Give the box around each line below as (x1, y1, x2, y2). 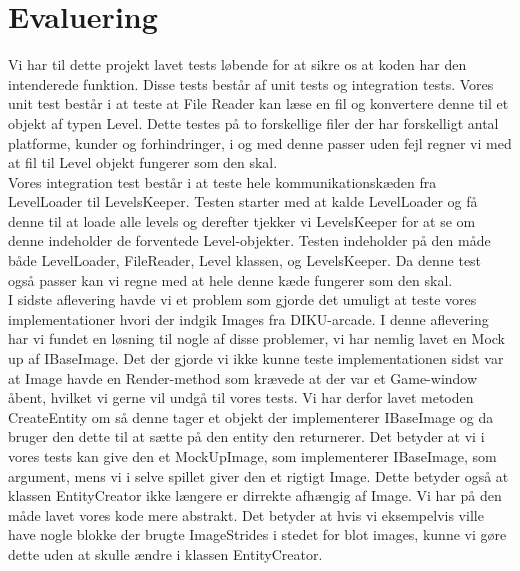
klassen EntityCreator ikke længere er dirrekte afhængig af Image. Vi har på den (8, 485, 502, 506)
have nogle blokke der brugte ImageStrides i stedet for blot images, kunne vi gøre (8, 524, 507, 545)
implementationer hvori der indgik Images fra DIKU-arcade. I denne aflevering (8, 308, 489, 329)
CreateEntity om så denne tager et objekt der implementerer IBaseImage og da (8, 406, 494, 427)
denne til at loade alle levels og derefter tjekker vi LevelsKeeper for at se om (8, 210, 476, 231)
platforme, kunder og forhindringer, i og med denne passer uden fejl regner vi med (8, 132, 512, 153)
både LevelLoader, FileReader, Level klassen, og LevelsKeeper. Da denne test (8, 250, 482, 271)
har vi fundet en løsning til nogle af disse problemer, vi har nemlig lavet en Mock (8, 328, 506, 349)
